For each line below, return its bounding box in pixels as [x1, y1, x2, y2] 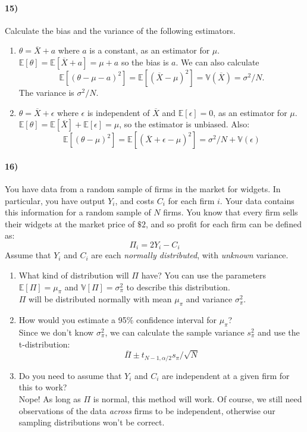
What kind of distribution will [18, 268, 129, 281]
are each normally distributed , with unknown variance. [91, 249, 289, 261]
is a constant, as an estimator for [89, 44, 210, 57]
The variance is [18, 86, 74, 98]
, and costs [115, 194, 154, 206]
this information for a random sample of [5, 206, 151, 218]
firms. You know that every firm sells [163, 206, 298, 218]
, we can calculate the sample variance [105, 325, 245, 338]
